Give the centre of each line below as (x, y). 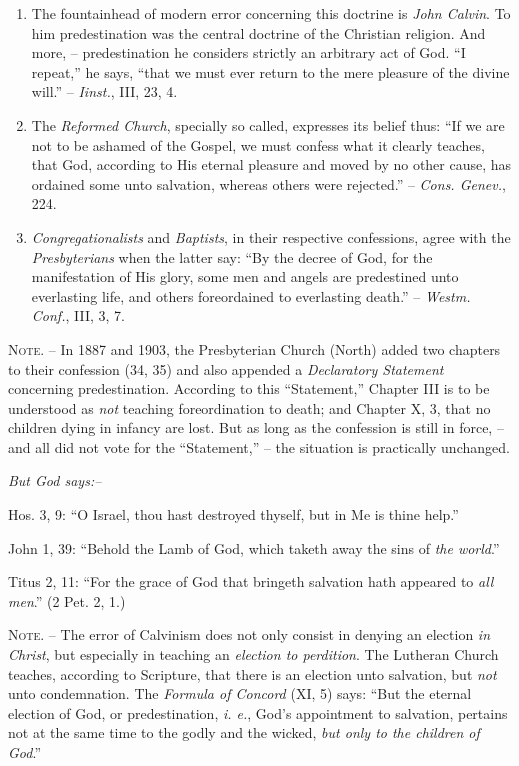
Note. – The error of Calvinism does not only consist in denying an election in (249, 634)
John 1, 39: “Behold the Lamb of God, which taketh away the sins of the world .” (254, 547)
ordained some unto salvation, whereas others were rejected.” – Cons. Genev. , (268, 183)
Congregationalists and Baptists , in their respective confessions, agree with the (271, 236)
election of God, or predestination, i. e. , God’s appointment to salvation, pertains (258, 712)
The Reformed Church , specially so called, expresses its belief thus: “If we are (268, 124)
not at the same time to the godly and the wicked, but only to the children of (244, 732)
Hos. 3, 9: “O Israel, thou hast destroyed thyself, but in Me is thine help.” (233, 514)
